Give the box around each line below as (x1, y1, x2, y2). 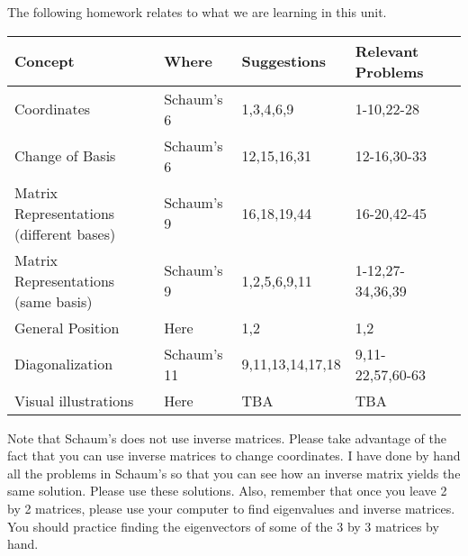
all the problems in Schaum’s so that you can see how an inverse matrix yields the (7, 463, 461, 482)
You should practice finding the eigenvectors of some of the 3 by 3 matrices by (7, 516, 439, 535)
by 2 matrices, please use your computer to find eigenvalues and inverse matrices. (7, 498, 455, 517)
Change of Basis (14, 145, 116, 167)
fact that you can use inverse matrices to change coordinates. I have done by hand (7, 446, 461, 465)
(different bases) (14, 223, 116, 244)
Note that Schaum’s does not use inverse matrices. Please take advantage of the (7, 428, 446, 447)
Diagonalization (14, 353, 113, 375)
